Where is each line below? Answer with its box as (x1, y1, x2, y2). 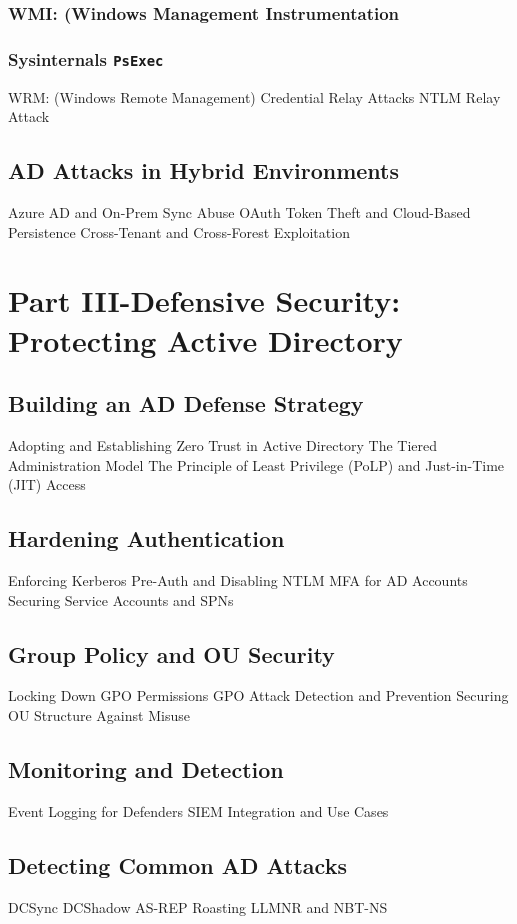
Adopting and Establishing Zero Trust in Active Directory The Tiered (8, 434, 438, 455)
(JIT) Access (8, 474, 86, 495)
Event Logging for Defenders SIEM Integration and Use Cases (8, 800, 389, 821)
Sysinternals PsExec (8, 46, 164, 71)
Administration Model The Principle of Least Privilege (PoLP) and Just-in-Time (8, 454, 505, 475)
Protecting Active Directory (8, 319, 403, 360)
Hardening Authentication (8, 523, 285, 554)
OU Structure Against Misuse (8, 704, 190, 725)
